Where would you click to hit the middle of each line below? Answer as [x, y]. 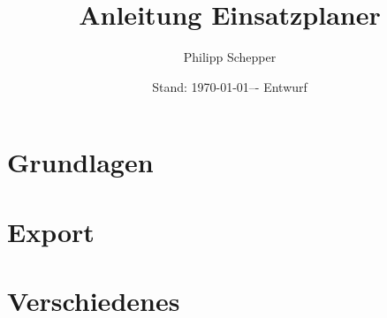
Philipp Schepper [230, 57]
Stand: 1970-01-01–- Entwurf [230, 86]
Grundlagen [80, 162]
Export [51, 231]
